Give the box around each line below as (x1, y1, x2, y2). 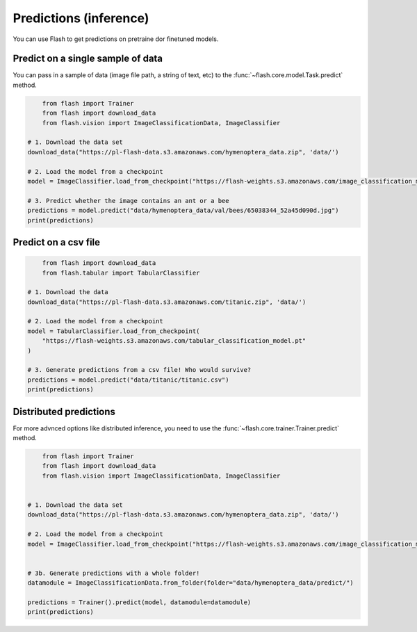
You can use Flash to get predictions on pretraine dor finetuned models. (13, 35, 219, 43)
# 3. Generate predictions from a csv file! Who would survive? (27, 366, 252, 374)
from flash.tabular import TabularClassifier (42, 268, 200, 277)
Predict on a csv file (13, 236, 101, 248)
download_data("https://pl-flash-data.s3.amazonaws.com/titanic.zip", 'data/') (27, 298, 306, 306)
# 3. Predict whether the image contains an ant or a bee (27, 197, 229, 204)
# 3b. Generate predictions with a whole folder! (27, 569, 200, 577)
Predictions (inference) (13, 10, 149, 26)
